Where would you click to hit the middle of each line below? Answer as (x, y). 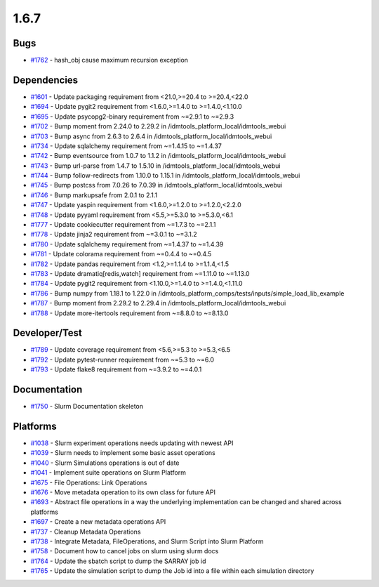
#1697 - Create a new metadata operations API (98, 522)
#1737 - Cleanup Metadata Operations (86, 532)
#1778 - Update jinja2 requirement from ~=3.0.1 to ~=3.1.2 (114, 235)
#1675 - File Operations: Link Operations (89, 482)
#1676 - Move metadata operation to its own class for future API (123, 492)
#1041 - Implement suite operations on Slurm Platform (108, 473)
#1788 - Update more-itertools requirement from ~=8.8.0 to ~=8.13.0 (129, 313)
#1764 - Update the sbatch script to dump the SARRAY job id (118, 561)
